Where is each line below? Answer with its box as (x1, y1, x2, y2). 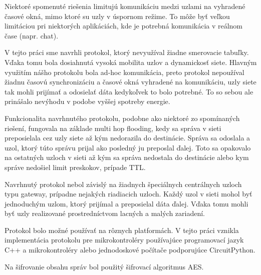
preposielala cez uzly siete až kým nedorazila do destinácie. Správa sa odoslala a (5, 132, 250, 143)
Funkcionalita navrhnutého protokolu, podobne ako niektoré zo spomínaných (5, 112, 240, 123)
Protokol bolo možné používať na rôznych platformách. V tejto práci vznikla (5, 224, 239, 235)
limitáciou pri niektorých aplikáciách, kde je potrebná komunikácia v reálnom (5, 20, 243, 31)
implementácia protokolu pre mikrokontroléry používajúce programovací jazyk (5, 234, 244, 245)
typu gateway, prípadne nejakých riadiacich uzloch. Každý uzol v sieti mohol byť (5, 188, 252, 199)
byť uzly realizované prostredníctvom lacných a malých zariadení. (5, 208, 205, 218)
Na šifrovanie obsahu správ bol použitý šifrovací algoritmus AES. (5, 261, 204, 271)
